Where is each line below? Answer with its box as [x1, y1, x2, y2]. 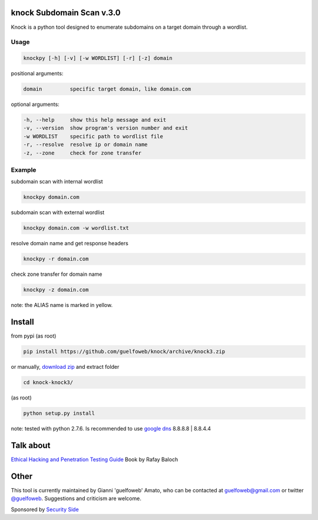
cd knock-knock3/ [23, 379, 74, 386]
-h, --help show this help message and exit [23, 116, 167, 123]
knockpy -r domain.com [23, 256, 89, 262]
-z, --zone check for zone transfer [23, 149, 141, 156]
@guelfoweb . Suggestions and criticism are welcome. [11, 495, 141, 502]
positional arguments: [11, 70, 64, 77]
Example [11, 165, 37, 174]
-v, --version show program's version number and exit [23, 125, 188, 132]
